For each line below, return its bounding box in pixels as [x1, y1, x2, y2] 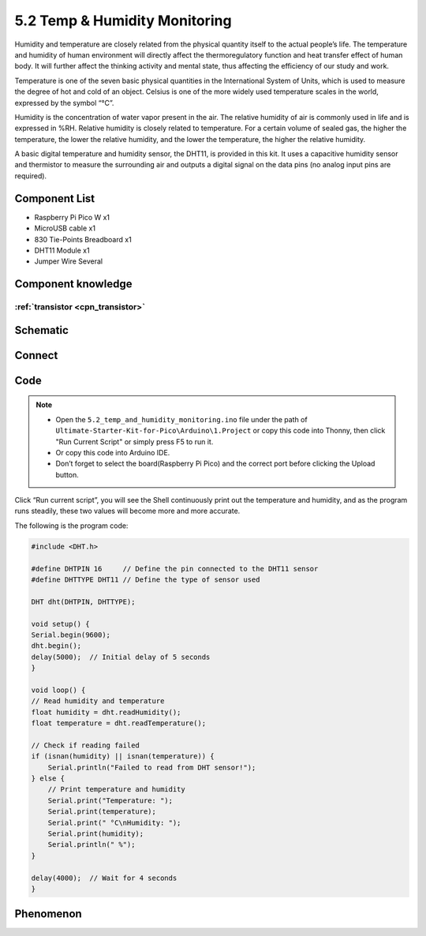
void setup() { [31, 620, 90, 628]
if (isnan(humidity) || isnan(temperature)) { [31, 752, 215, 761]
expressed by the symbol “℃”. [14, 98, 114, 107]
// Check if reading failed [31, 740, 140, 750]
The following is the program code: [14, 521, 129, 530]
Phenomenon [14, 908, 82, 921]
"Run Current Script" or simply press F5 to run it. [55, 436, 214, 446]
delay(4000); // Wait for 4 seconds [31, 873, 177, 882]
